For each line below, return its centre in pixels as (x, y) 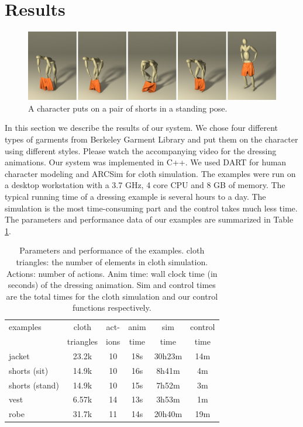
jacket (19, 355)
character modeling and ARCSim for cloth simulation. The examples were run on (150, 173)
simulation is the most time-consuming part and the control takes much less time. (151, 208)
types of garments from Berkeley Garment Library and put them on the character (151, 139)
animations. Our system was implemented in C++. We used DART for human (146, 162)
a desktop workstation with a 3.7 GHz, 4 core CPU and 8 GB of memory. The (145, 185)
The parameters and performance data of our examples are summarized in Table (149, 219)
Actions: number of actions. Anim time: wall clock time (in (112, 273)
